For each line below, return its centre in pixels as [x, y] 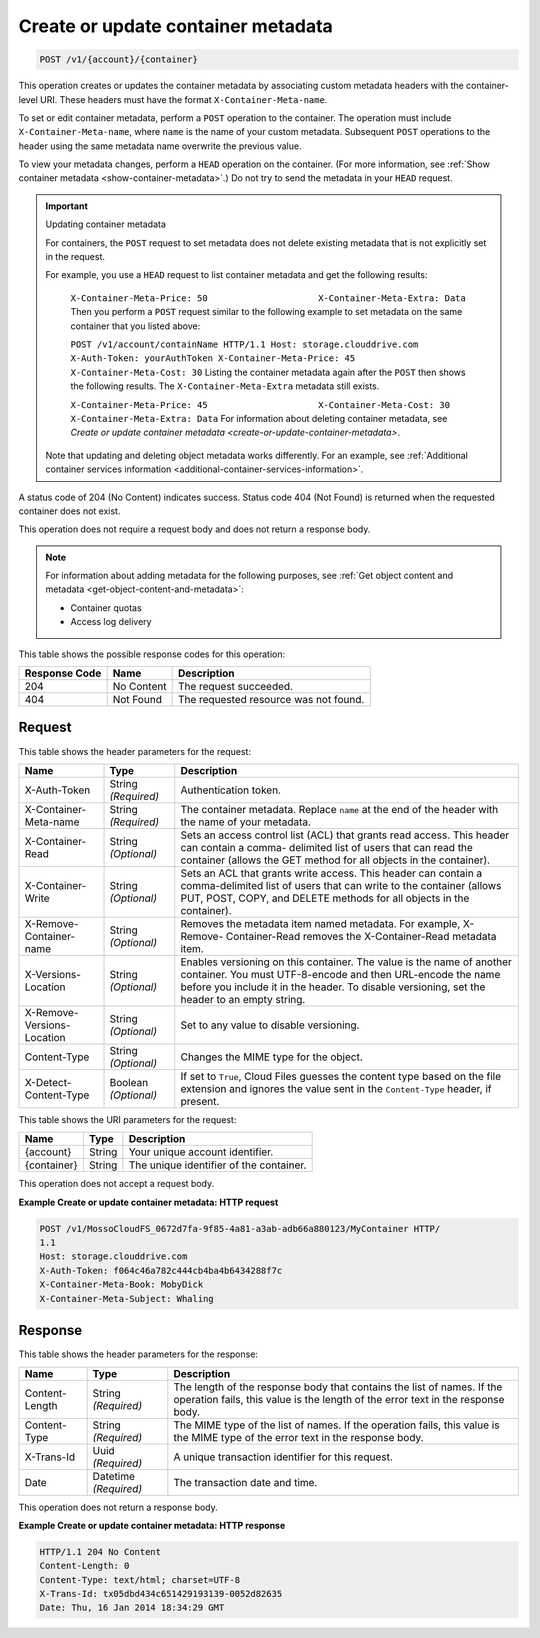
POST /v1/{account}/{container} [119, 59]
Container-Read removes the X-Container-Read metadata [361, 936]
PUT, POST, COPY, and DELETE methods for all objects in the [325, 898]
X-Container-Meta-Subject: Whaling [126, 1298]
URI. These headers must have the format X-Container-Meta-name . [184, 99]
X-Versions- [53, 974]
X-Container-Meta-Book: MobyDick [121, 1284]
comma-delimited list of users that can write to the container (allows [341, 885]
